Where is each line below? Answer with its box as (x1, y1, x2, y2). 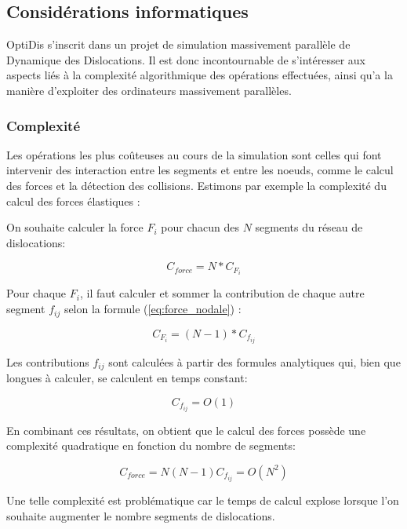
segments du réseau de (255, 219, 363, 235)
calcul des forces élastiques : (6, 192, 140, 209)
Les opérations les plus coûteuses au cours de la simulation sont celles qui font (6, 146, 382, 162)
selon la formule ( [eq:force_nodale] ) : (64, 301, 242, 317)
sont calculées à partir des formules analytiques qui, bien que (108, 353, 401, 370)
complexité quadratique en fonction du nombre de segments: (6, 437, 296, 454)
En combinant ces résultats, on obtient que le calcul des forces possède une (6, 421, 366, 438)
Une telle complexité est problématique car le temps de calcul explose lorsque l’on (6, 492, 399, 509)
